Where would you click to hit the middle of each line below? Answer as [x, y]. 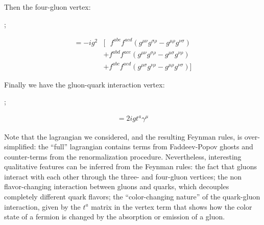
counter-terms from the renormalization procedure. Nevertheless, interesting [123, 156]
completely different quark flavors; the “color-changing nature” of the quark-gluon [132, 197]
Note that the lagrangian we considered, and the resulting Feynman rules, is [123, 136]
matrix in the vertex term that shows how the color [172, 206]
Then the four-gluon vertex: [47, 7]
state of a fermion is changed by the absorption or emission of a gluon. [115, 217]
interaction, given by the [42, 206]
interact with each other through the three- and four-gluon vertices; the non [123, 176]
